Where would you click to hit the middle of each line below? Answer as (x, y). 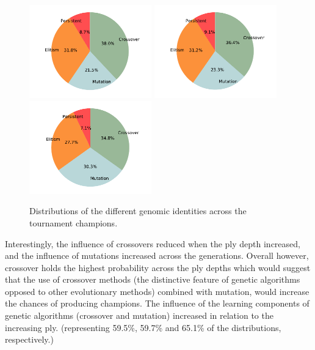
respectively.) (29, 339)
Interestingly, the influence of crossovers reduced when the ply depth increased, (153, 243)
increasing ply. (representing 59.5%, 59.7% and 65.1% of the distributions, (143, 327)
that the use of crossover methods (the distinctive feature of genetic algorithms (153, 279)
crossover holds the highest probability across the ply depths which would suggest (158, 267)
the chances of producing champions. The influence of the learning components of (157, 303)
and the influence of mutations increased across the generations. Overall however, (157, 255)
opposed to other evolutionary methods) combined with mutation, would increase (157, 291)
